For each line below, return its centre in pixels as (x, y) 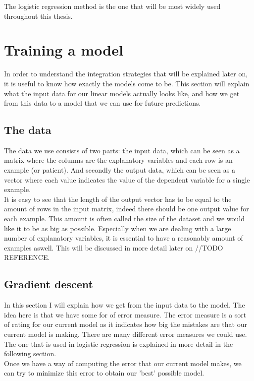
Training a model (64, 50)
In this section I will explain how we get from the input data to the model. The (125, 305)
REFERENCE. (27, 257)
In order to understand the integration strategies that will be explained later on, (126, 74)
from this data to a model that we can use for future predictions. (102, 103)
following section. (30, 353)
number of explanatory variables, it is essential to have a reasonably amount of (124, 238)
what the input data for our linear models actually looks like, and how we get (122, 93)
